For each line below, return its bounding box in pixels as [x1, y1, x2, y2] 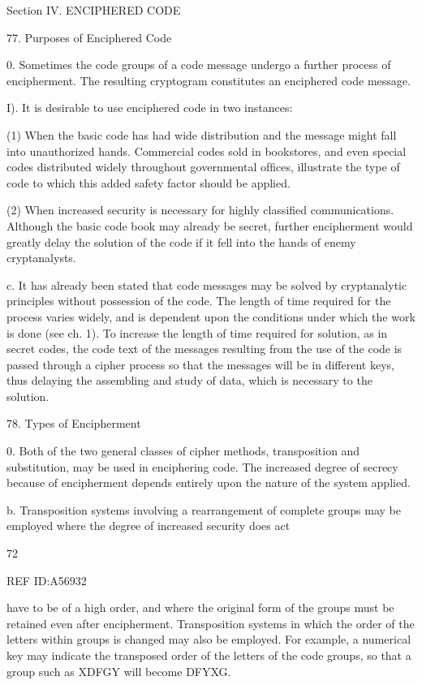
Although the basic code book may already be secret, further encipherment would [6, 217, 413, 234]
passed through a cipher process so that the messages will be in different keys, [6, 355, 394, 373]
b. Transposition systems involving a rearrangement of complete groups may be [6, 501, 401, 518]
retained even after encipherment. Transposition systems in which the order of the [6, 614, 415, 631]
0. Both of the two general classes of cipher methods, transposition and [6, 442, 360, 459]
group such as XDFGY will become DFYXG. [6, 662, 231, 679]
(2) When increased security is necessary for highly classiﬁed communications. [6, 201, 394, 218]
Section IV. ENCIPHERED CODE [6, 2, 181, 18]
